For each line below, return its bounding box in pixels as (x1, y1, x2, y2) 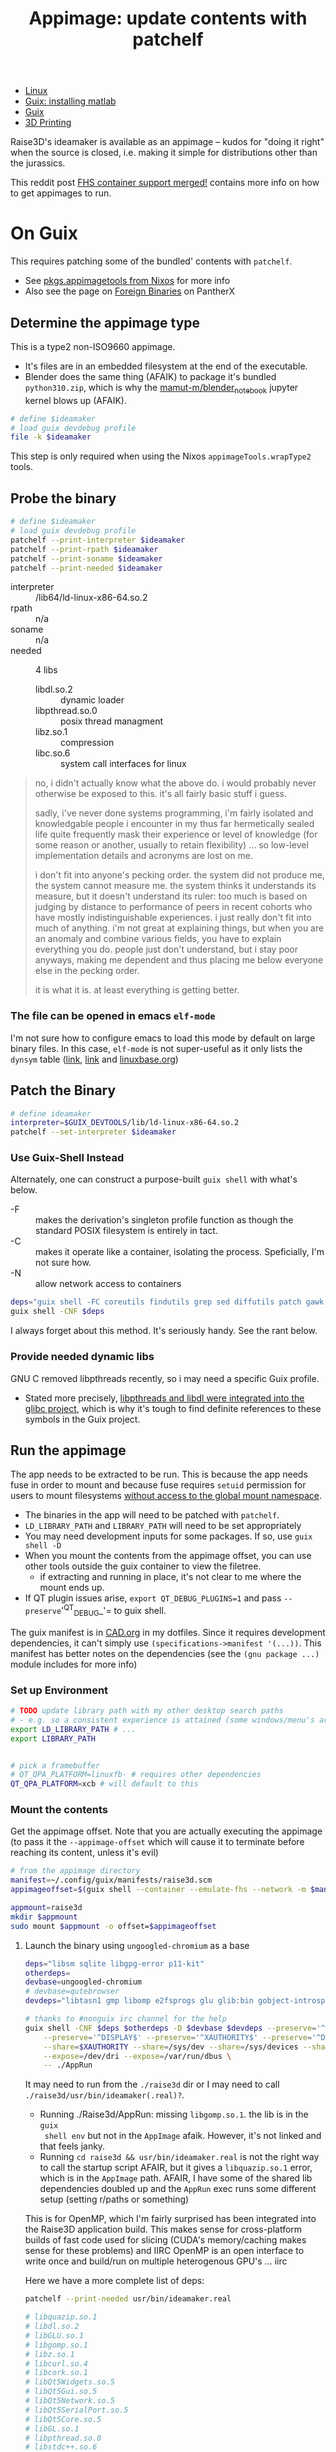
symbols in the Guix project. (24, 1413, 141, 1425)
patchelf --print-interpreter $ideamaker (10, 535, 186, 545)
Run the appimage (10, 1442, 127, 1459)
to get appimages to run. (10, 187, 112, 199)
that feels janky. (39, 2140, 106, 2152)
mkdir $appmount (10, 1912, 78, 1922)
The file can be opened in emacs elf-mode (10, 1009, 216, 1023)
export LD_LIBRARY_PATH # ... (10, 1724, 137, 1734)
